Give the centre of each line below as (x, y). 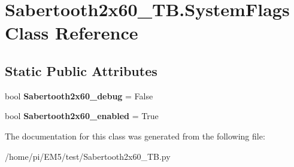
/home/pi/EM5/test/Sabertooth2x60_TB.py (88, 156)
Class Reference (72, 33)
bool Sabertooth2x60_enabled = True (82, 116)
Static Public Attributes (81, 70)
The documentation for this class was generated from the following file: (135, 136)
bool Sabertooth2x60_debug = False (79, 95)
